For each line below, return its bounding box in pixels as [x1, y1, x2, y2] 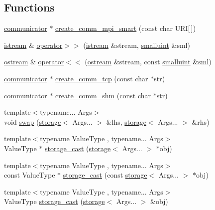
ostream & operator [4, 56, 64, 67]
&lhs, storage [106, 116, 146, 127]
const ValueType [4, 170, 55, 180]
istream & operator [4, 39, 63, 50]
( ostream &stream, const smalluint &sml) [85, 56, 212, 67]
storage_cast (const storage [63, 170, 147, 180]
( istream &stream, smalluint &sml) [83, 39, 190, 50]
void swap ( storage [4, 116, 61, 127]
